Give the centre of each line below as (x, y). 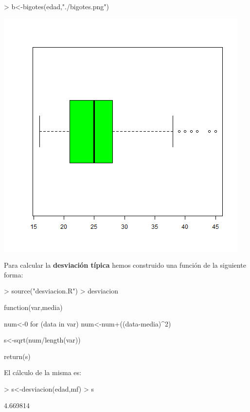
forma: (14, 274)
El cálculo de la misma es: (43, 372)
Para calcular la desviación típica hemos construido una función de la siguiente (125, 265)
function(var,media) (33, 307)
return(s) (17, 356)
